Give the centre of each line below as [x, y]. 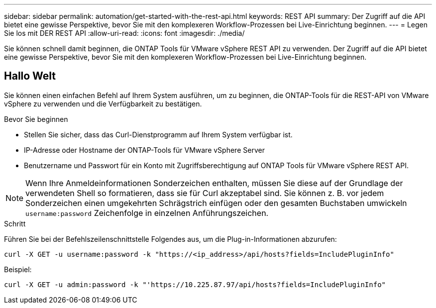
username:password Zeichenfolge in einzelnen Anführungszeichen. [147, 213]
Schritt [15, 223]
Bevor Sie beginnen [36, 119]
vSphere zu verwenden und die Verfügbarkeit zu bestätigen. [103, 103]
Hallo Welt [30, 76]
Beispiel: [18, 269]
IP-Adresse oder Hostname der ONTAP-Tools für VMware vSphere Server [144, 150]
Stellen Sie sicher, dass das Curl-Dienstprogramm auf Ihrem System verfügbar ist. [158, 134]
